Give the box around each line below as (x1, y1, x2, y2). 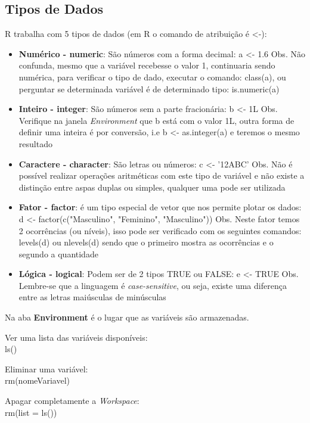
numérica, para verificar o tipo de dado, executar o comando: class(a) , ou (18, 70, 286, 83)
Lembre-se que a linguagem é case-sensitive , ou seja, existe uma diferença (18, 279, 287, 291)
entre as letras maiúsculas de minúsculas (18, 291, 166, 303)
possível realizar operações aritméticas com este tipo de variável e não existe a (18, 169, 305, 182)
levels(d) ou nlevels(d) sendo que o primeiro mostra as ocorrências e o (18, 236, 274, 248)
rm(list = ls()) (5, 406, 57, 418)
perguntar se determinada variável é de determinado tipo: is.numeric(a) (18, 82, 280, 95)
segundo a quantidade (18, 247, 98, 260)
